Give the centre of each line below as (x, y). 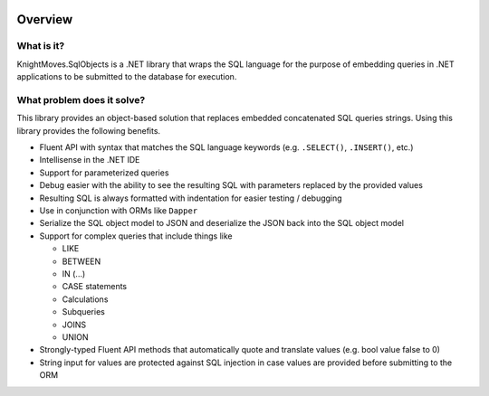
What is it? (41, 46)
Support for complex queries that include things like (136, 236)
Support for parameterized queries (104, 173)
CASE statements (94, 287)
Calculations (85, 299)
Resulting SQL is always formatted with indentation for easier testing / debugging (191, 198)
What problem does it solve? (81, 99)
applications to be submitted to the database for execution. (127, 77)
